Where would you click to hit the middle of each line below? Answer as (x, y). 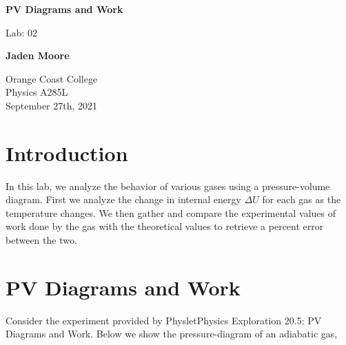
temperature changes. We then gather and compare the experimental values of (171, 212)
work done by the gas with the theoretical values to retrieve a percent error (165, 226)
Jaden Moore (38, 55)
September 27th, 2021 (52, 105)
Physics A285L (37, 92)
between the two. (41, 240)
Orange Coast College (52, 78)
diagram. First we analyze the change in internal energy (123, 199)
